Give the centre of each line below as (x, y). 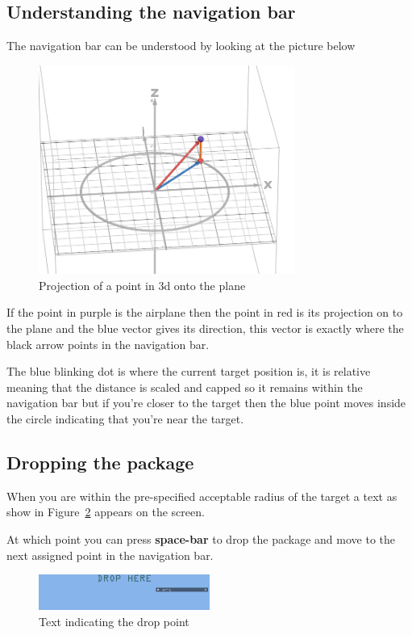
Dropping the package (100, 463)
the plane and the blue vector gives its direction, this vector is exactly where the (205, 328)
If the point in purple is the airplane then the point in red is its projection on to (205, 312)
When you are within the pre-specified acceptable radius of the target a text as (202, 496)
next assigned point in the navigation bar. (110, 555)
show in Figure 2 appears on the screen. (106, 512)
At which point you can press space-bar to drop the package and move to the (201, 539)
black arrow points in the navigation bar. (108, 344)
